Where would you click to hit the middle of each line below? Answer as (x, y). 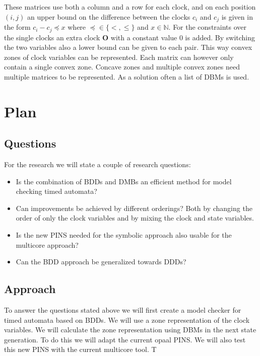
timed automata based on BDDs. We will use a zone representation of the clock (127, 319)
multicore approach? (47, 244)
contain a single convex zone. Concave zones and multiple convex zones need (122, 67)
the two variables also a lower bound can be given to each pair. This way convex (128, 47)
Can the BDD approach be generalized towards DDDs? (101, 262)
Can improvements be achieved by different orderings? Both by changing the (134, 208)
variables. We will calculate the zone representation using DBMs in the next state (130, 330)
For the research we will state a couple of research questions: (97, 164)
